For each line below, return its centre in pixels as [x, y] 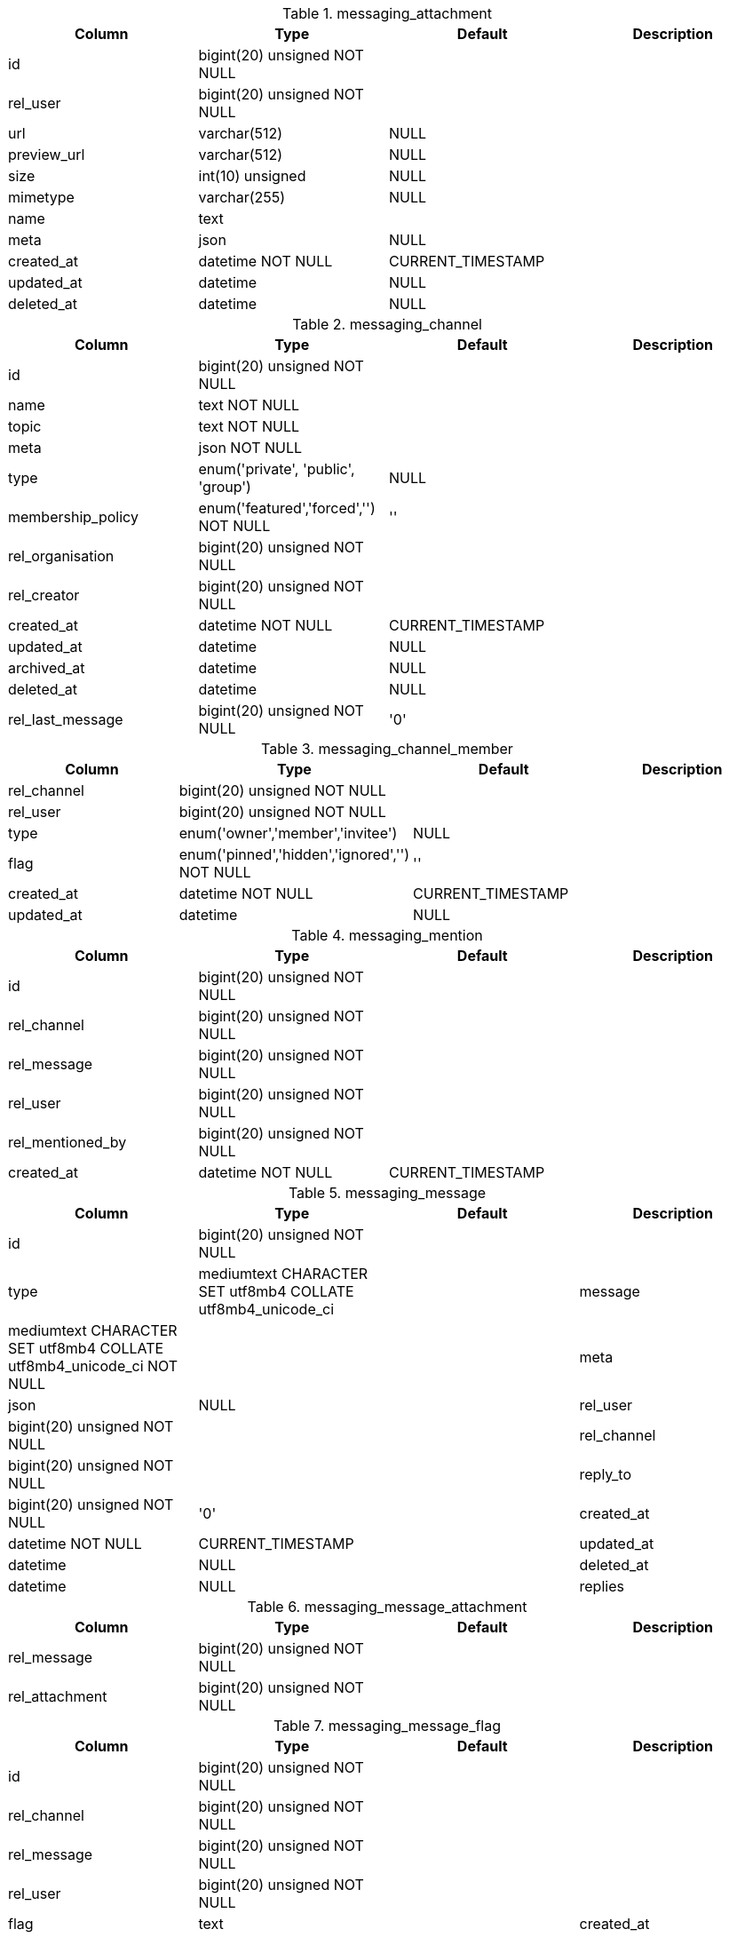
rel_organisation [61, 556]
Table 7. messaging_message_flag [387, 1726]
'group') [225, 487]
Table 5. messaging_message [387, 1193]
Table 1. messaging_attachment [387, 13]
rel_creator [44, 595]
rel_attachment [58, 1696]
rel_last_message [66, 719]
